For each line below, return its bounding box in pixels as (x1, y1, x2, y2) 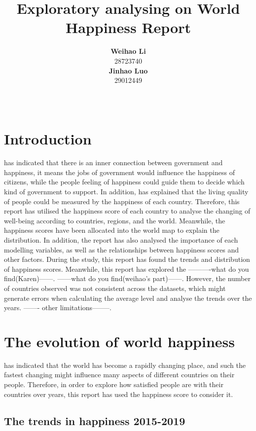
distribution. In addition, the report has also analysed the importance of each (4, 234, 238, 245)
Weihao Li (110, 46, 146, 56)
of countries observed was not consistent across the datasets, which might (4, 283, 226, 293)
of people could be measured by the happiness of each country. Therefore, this (4, 196, 240, 206)
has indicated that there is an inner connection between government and (4, 157, 223, 168)
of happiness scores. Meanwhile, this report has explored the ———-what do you (4, 263, 249, 274)
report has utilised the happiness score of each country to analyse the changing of (4, 206, 251, 216)
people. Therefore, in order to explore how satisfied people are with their (4, 379, 223, 390)
